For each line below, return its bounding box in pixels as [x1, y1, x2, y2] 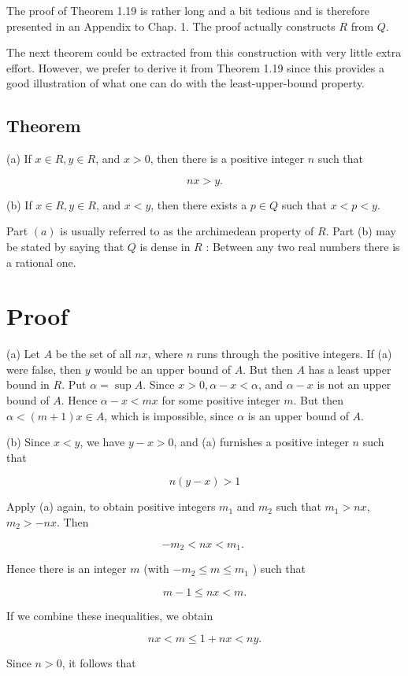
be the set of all [55, 345, 132, 362]
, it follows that [61, 655, 136, 671]
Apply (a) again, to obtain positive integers [6, 498, 216, 515]
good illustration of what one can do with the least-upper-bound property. [6, 75, 365, 91]
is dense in [139, 238, 191, 254]
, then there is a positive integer [150, 150, 305, 167]
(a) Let [6, 345, 40, 362]
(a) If [6, 150, 32, 167]
